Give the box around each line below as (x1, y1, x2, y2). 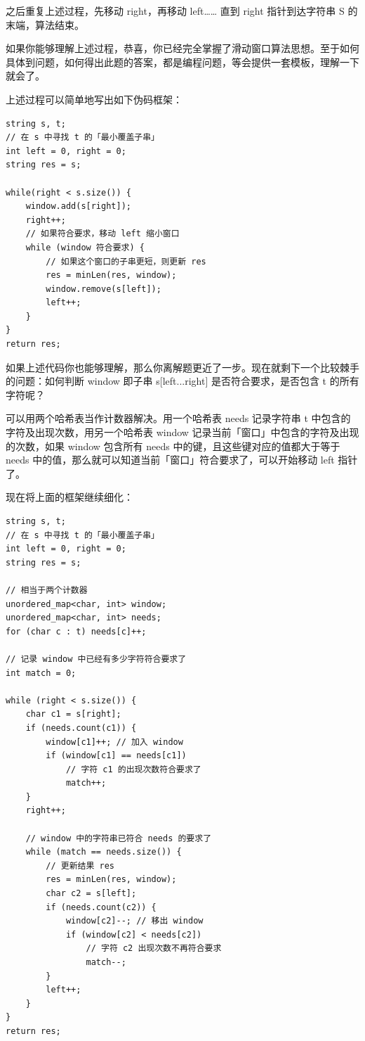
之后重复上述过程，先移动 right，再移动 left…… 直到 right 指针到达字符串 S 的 (6, 4, 358, 18)
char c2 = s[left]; (46, 888, 137, 899)
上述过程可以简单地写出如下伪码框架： (6, 91, 182, 106)
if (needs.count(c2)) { (46, 902, 157, 912)
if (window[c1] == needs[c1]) (46, 751, 187, 761)
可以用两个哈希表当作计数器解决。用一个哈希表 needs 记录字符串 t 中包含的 (6, 411, 351, 426)
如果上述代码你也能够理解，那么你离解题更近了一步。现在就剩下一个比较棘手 (6, 359, 359, 374)
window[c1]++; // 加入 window (46, 736, 183, 747)
